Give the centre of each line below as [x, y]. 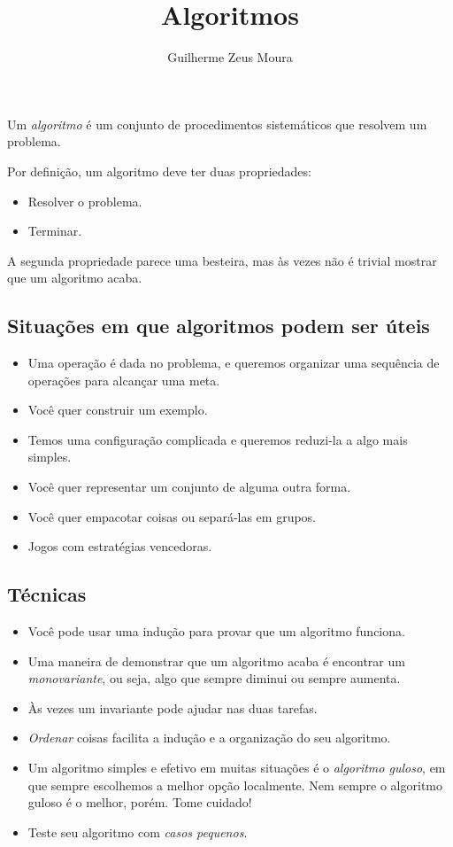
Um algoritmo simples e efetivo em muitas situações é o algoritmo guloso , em [237, 767]
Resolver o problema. [85, 201]
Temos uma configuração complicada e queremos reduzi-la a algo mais [218, 439]
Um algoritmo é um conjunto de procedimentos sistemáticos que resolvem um [217, 124]
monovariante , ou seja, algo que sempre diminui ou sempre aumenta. [214, 678]
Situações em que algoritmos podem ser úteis [219, 326]
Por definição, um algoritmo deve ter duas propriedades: [159, 171]
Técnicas [47, 594]
